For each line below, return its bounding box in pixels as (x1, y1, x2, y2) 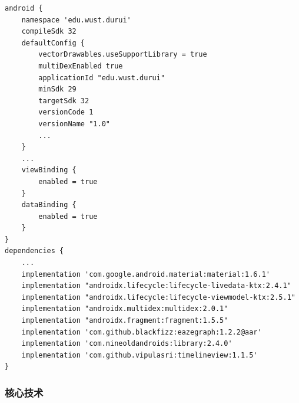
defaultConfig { (21, 38, 85, 47)
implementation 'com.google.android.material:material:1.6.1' (21, 270, 271, 279)
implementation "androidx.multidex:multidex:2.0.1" (21, 304, 228, 313)
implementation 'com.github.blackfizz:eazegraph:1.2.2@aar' (21, 327, 262, 336)
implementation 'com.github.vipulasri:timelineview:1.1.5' (21, 350, 258, 359)
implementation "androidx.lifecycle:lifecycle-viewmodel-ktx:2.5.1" (21, 293, 295, 302)
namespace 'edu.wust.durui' (21, 15, 131, 24)
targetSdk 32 (38, 96, 89, 105)
